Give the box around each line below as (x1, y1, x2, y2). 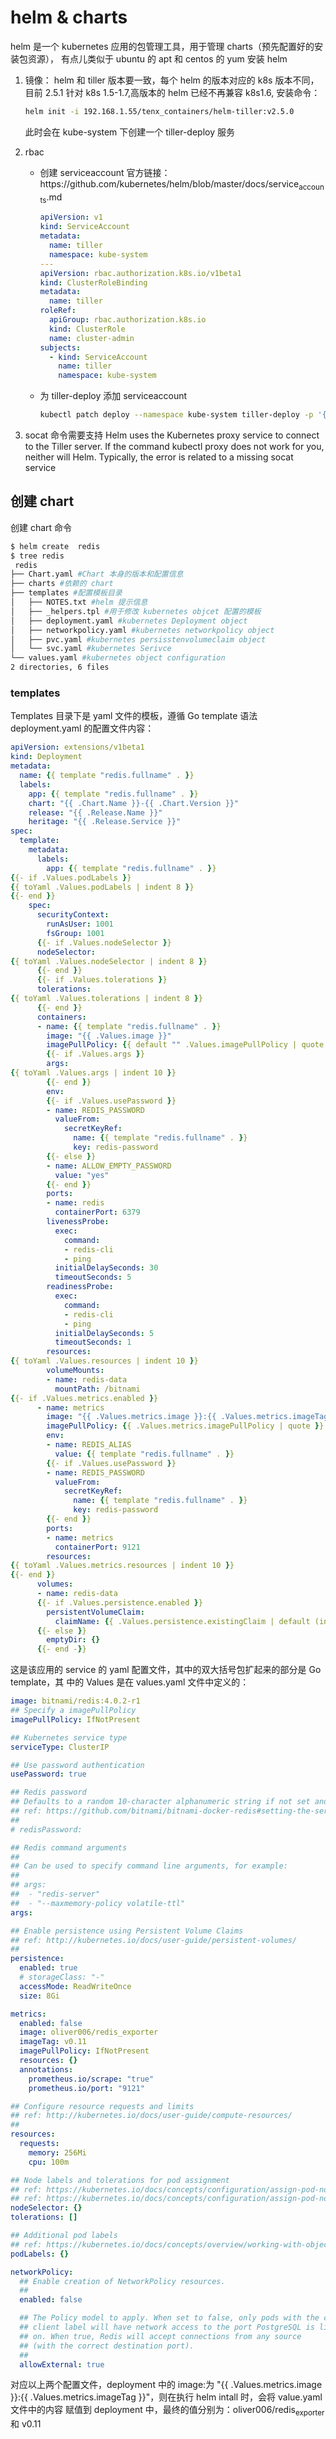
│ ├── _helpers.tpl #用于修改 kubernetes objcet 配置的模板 (10, 606, 262, 616)
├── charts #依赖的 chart (10, 579, 114, 589)
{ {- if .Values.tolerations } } (36, 975, 168, 985)
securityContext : (36, 910, 110, 920)
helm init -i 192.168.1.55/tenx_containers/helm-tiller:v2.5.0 (24, 106, 295, 116)
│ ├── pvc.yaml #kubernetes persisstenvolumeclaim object (10, 634, 267, 645)
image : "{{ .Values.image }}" (46, 1031, 172, 1041)
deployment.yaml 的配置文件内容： (10, 722, 155, 735)
